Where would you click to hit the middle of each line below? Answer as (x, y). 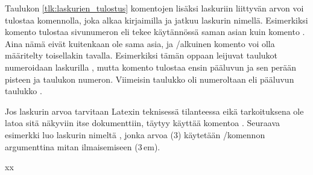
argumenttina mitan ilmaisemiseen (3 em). (83, 146)
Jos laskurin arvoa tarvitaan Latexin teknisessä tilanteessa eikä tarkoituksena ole (154, 111)
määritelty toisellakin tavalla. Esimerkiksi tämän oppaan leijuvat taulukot (141, 55)
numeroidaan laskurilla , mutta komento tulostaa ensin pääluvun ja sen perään (151, 67)
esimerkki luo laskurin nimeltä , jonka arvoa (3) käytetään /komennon (135, 134)
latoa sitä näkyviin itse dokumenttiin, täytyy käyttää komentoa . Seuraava (142, 123)
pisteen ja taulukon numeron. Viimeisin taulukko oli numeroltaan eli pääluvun (150, 79)
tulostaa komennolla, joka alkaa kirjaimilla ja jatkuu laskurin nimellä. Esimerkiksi (156, 20)
